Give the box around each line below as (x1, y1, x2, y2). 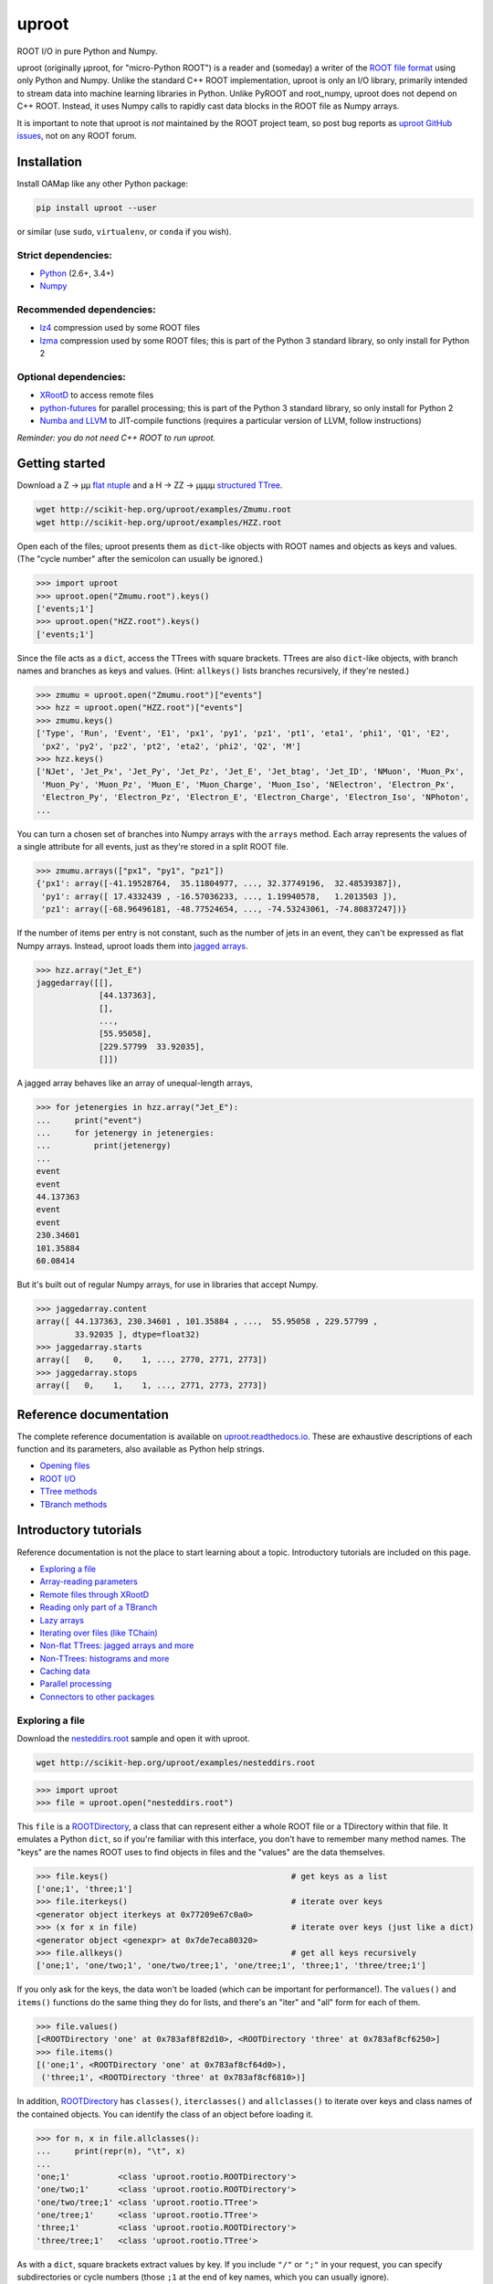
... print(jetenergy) (36, 1140, 172, 1151)
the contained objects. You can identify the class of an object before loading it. (16, 2109, 314, 2120)
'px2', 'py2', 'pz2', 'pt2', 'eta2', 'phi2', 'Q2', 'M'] (41, 741, 301, 751)
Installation (16, 153, 82, 169)
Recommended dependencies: (16, 303, 156, 316)
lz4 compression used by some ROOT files (39, 323, 201, 333)
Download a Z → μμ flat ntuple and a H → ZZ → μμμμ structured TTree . (16, 480, 283, 491)
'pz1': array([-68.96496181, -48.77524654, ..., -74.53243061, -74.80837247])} (41, 904, 407, 915)
